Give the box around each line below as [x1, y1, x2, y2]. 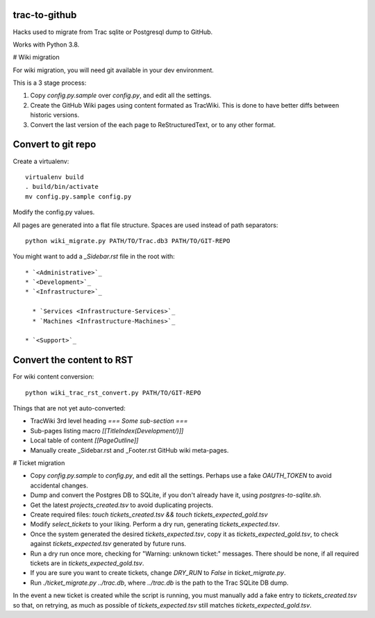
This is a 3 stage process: [12, 78, 87, 87]
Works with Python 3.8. [12, 40, 80, 49]
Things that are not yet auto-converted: [12, 404, 126, 412]
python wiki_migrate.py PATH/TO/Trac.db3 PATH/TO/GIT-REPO [25, 237, 231, 244]
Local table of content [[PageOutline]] [30, 436, 139, 444]
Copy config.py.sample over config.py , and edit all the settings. [30, 91, 212, 100]
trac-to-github [12, 9, 77, 21]
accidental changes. [30, 481, 88, 490]
